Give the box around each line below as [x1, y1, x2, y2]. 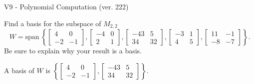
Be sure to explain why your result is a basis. [4, 45, 142, 56]
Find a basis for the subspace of [4, 18, 101, 28]
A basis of [4, 65, 34, 75]
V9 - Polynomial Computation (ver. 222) [4, 1, 129, 11]
